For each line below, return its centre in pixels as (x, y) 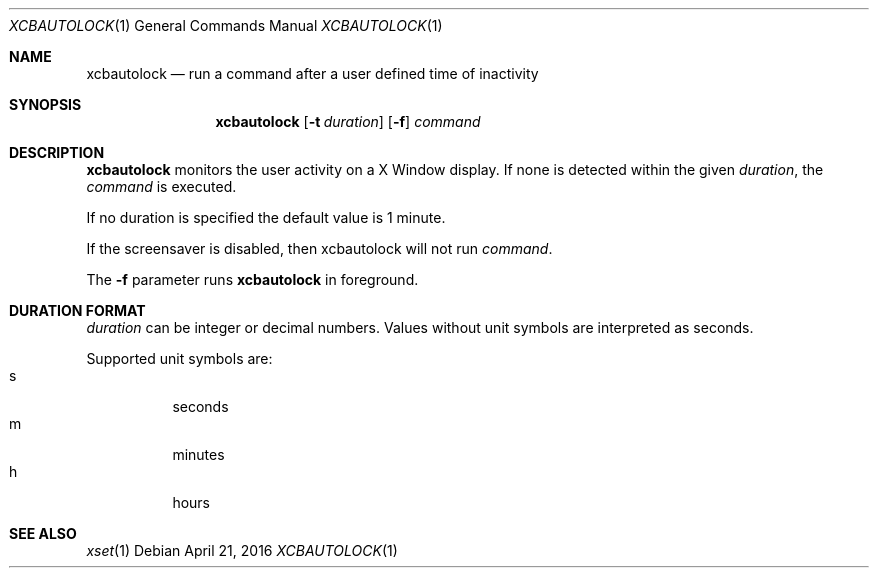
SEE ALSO (43, 533)
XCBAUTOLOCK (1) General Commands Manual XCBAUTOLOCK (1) (226, 25)
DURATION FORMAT (77, 310)
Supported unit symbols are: (179, 358)
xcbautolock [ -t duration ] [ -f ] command (348, 121)
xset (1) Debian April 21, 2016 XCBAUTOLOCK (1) (242, 550)
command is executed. (161, 186)
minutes (198, 454)
